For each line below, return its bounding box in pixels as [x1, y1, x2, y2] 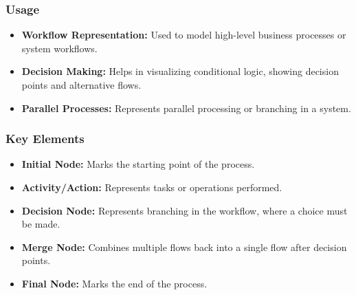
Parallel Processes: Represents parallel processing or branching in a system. [21, 100, 351, 115]
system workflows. [21, 41, 98, 55]
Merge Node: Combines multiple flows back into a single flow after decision [21, 239, 347, 254]
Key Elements [5, 130, 85, 147]
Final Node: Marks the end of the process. [21, 276, 208, 290]
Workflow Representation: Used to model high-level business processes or [21, 28, 346, 42]
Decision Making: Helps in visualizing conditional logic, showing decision [21, 64, 339, 78]
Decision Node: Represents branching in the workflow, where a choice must [21, 203, 348, 217]
